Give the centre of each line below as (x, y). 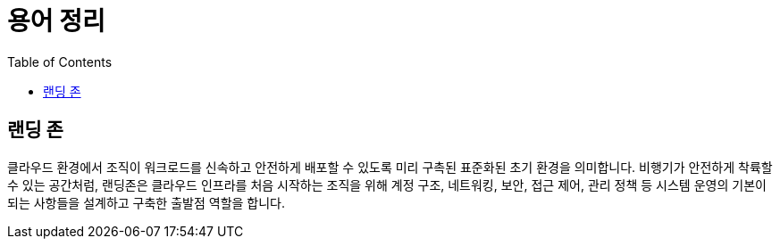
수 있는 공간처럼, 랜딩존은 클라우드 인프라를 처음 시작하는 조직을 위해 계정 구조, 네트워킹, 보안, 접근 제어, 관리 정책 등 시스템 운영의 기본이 (387, 184)
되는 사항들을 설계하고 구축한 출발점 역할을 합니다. (147, 202)
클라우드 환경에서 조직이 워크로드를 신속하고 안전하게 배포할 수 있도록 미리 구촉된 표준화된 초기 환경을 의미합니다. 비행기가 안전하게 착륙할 (390, 167)
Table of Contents (60, 61)
